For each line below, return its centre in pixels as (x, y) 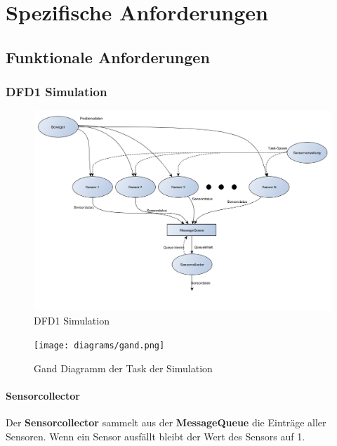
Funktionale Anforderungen (108, 57)
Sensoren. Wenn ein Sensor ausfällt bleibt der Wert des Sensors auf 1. (156, 436)
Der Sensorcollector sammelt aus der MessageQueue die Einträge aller (166, 422)
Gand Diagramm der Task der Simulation (123, 368)
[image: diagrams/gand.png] (99, 346)
